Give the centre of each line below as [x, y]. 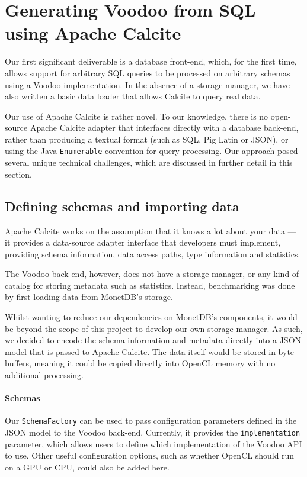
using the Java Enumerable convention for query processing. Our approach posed [151, 151]
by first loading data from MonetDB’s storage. [89, 297]
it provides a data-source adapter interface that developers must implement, [143, 242]
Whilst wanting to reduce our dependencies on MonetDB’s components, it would [151, 317]
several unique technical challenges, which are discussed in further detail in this [149, 162]
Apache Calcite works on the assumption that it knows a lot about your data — [151, 231]
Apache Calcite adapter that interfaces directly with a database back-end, [164, 128]
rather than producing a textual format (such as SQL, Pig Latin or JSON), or [147, 139]
